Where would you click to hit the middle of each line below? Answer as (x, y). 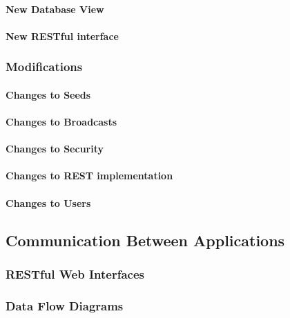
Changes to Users (48, 202)
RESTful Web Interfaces (75, 274)
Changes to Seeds (48, 94)
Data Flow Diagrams (65, 305)
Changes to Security (55, 149)
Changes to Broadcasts (61, 121)
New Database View (55, 9)
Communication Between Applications (145, 240)
